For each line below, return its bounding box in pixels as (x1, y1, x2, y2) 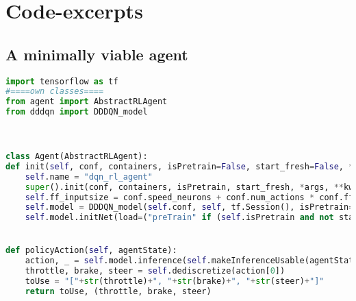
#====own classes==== (5, 86, 104, 97)
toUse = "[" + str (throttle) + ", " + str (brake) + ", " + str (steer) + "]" (25, 276, 325, 287)
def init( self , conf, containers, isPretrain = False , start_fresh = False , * (5, 161, 354, 171)
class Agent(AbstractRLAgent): (5, 152, 148, 162)
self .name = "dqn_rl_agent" (25, 171, 153, 182)
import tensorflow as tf (5, 76, 118, 86)
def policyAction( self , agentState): (5, 245, 177, 256)
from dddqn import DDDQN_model (5, 107, 148, 117)
